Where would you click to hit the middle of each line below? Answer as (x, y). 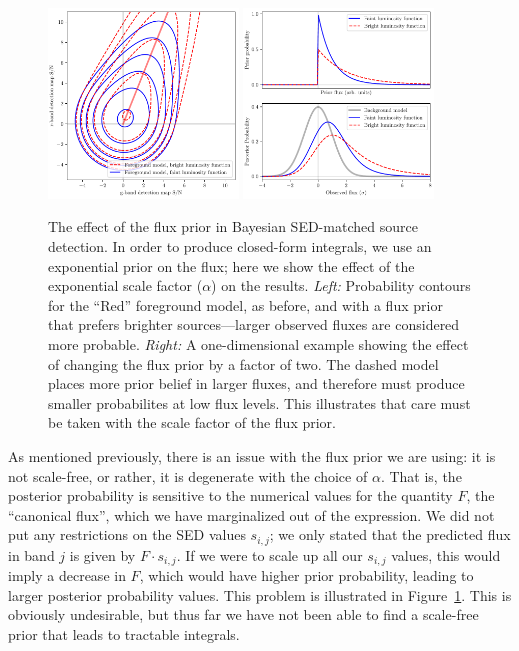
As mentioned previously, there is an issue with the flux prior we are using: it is (252, 455)
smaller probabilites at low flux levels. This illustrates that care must (259, 402)
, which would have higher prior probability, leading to (306, 575)
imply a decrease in (67, 575)
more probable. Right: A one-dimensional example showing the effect (258, 343)
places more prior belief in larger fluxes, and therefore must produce (256, 383)
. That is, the (421, 475)
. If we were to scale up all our (269, 554)
